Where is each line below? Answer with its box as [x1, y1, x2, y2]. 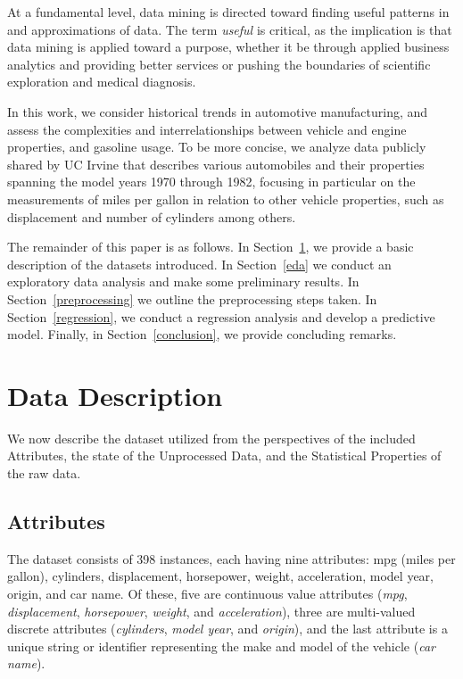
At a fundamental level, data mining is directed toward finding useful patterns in [7, 3, 450, 21]
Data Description [7, 377, 223, 413]
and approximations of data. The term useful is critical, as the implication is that [7, 20, 452, 38]
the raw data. [7, 464, 81, 482]
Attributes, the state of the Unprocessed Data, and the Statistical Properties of [7, 446, 442, 465]
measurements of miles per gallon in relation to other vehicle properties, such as [7, 189, 444, 208]
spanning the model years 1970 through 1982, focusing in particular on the [7, 172, 416, 191]
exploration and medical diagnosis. [7, 72, 196, 91]
